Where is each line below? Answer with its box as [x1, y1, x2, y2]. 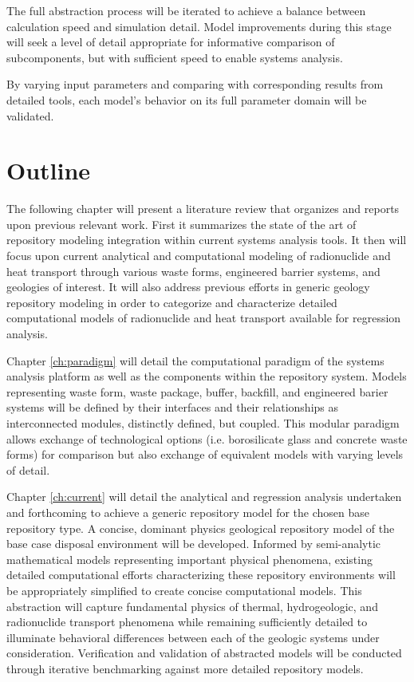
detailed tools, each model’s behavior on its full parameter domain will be [6, 91, 367, 108]
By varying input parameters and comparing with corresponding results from [6, 76, 384, 93]
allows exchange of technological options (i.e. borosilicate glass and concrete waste [6, 430, 408, 447]
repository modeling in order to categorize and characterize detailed [6, 294, 337, 310]
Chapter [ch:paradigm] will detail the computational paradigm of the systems [6, 352, 384, 369]
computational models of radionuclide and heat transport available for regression [6, 309, 401, 326]
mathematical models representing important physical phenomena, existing [6, 550, 373, 567]
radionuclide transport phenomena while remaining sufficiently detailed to [6, 613, 368, 630]
